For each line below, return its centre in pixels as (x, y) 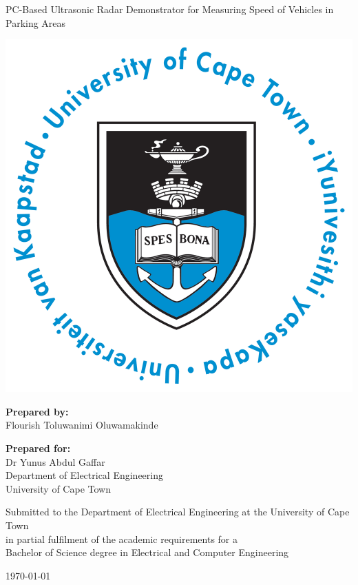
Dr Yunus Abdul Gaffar (55, 461)
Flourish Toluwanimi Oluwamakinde (82, 425)
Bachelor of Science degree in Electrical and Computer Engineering (147, 552)
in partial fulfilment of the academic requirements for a (122, 538)
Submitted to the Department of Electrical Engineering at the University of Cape (178, 512)
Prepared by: (37, 411)
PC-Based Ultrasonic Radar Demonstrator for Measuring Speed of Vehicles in (170, 9)
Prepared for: (38, 448)
